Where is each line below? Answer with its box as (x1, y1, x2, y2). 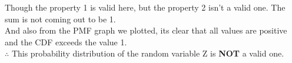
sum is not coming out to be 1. (5, 12, 116, 25)
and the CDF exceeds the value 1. (5, 35, 127, 48)
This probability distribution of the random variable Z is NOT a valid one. (11, 47, 284, 59)
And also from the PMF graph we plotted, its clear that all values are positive (5, 24, 287, 37)
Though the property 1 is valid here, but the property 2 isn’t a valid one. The (5, 1, 286, 13)
